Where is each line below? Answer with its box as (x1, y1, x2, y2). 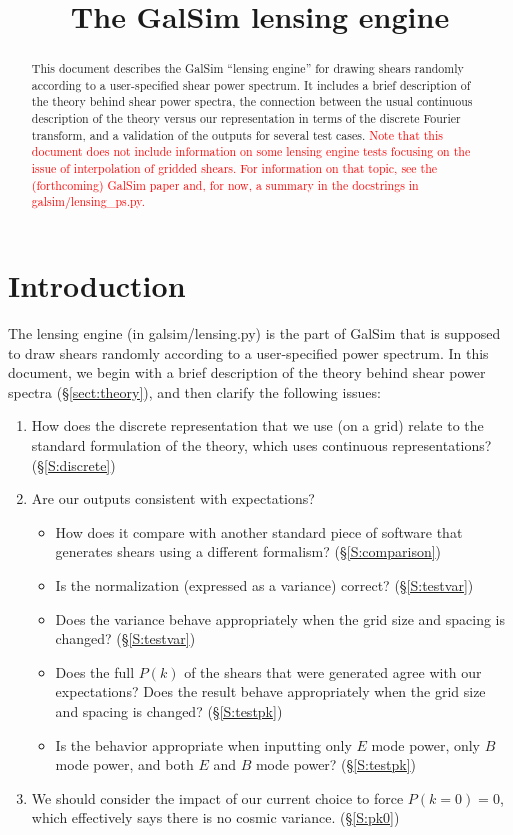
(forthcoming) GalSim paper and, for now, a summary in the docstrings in (31, 176, 419, 193)
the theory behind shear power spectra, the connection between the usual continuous (31, 93, 473, 110)
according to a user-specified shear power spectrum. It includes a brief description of (31, 76, 471, 93)
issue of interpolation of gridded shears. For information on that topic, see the (31, 160, 438, 177)
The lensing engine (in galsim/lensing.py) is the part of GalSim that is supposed (8, 323, 501, 344)
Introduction (8, 265, 186, 306)
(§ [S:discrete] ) (31, 454, 116, 475)
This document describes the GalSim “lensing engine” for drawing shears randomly (31, 60, 464, 77)
